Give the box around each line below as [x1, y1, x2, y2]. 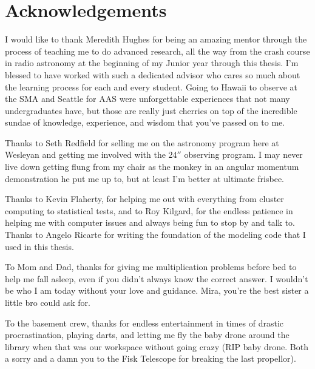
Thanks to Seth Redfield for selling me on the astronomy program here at [5, 136, 279, 149]
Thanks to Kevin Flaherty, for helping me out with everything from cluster [5, 192, 284, 205]
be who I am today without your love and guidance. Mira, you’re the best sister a [5, 284, 309, 297]
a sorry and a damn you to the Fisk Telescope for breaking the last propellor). [5, 352, 296, 365]
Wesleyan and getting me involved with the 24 [5, 148, 177, 161]
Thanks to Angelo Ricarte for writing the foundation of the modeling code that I [5, 228, 306, 241]
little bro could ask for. [5, 296, 90, 308]
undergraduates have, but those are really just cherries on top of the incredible [5, 104, 297, 117]
